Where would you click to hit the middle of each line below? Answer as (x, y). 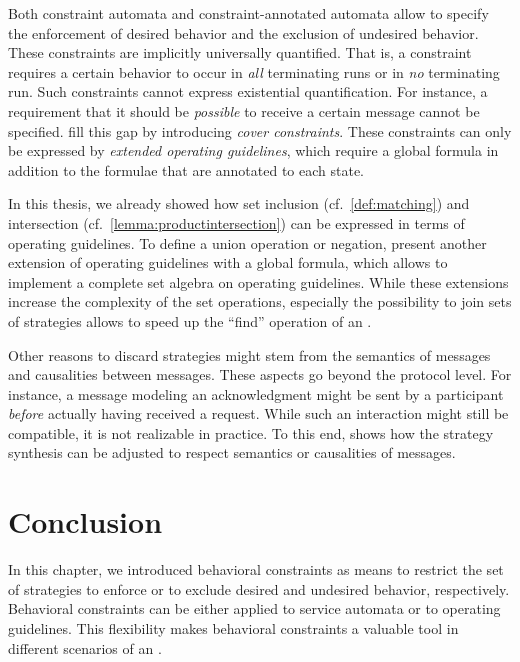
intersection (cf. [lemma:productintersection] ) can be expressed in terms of (236, 222)
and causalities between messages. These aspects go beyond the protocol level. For (260, 374)
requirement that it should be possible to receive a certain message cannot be (244, 110)
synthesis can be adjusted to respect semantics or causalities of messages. (232, 452)
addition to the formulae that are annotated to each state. (186, 169)
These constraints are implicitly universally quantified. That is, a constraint (240, 52)
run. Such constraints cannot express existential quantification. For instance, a (248, 91)
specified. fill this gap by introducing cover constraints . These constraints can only (260, 130)
